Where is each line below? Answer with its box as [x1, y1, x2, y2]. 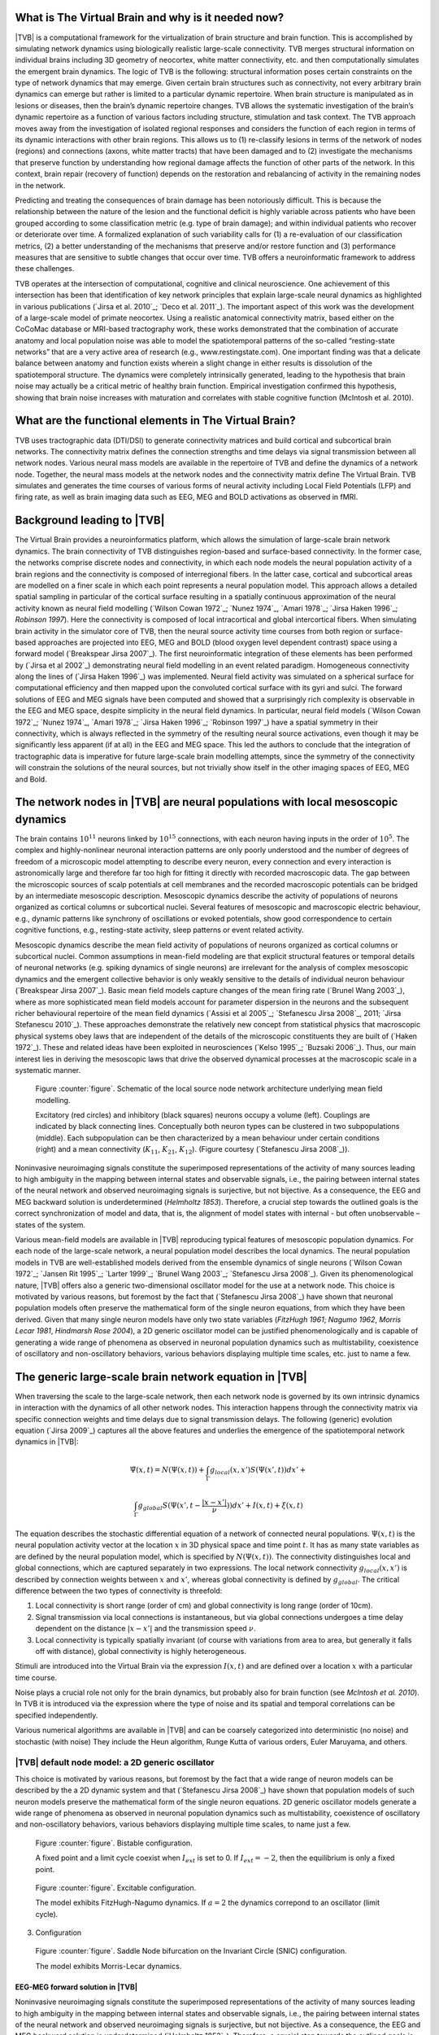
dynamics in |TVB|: [15, 1437, 79, 1446]
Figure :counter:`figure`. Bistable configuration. [35, 1838, 193, 1848]
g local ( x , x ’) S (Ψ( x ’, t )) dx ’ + [210, 1465, 306, 1477]
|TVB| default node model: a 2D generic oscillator [15, 1757, 215, 1768]
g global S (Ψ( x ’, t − [137, 1501, 201, 1512]
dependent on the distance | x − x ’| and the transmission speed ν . [35, 1624, 256, 1634]
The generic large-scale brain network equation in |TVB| [15, 1370, 308, 1384]
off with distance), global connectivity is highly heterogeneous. [35, 1646, 247, 1656]
